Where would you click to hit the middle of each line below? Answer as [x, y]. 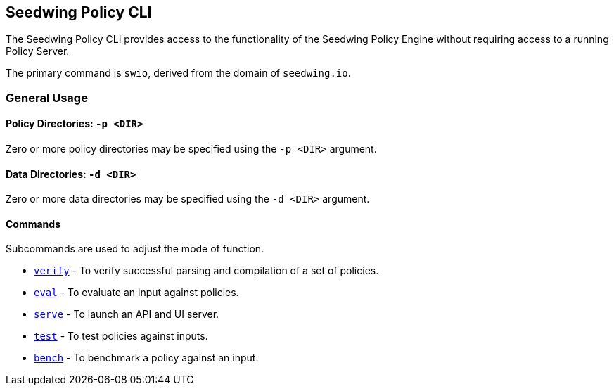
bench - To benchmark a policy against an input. [146, 358]
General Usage [47, 97]
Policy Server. [38, 51]
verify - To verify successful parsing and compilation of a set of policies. [206, 271]
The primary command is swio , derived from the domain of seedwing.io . [178, 73]
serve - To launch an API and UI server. [127, 314]
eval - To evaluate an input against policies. [136, 293]
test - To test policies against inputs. [121, 336]
